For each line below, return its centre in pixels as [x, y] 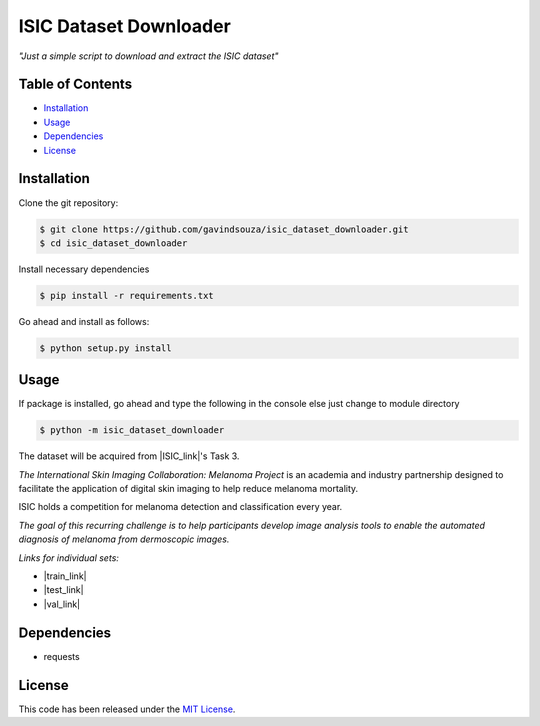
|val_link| [62, 604]
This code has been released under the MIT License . [127, 709]
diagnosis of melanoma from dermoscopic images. [124, 539]
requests [61, 656]
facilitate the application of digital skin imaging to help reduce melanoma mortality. [188, 489]
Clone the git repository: [68, 202]
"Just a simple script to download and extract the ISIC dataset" [148, 56]
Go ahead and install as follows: [84, 321]
